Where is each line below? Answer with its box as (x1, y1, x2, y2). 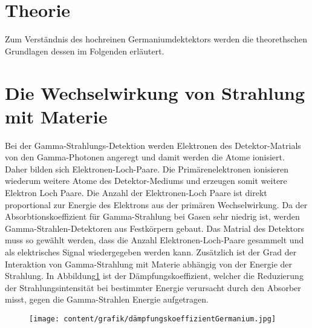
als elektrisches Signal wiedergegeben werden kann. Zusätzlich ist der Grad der (5, 245, 297, 258)
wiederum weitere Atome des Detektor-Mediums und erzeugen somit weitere (5, 174, 287, 187)
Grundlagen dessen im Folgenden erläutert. (5, 44, 164, 57)
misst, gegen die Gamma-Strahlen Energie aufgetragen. (5, 293, 209, 306)
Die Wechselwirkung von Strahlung (5, 80, 305, 105)
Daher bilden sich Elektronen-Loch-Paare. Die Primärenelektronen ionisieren (5, 162, 289, 175)
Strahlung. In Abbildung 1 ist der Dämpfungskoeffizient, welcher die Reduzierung (5, 269, 304, 282)
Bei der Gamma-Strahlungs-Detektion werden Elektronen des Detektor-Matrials (5, 139, 301, 151)
